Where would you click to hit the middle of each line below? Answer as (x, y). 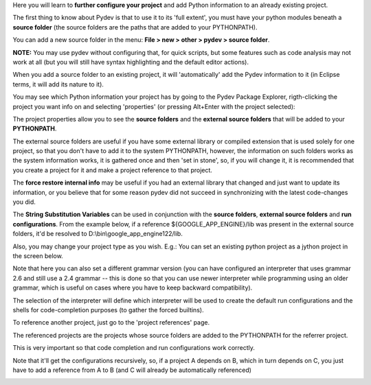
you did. (24, 202)
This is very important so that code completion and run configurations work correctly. (134, 348)
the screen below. (38, 256)
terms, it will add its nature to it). (58, 84)
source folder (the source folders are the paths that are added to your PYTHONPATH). (135, 27)
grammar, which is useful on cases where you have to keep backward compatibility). (133, 288)
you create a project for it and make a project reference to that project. (113, 170)
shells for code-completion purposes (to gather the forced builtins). (108, 310)
